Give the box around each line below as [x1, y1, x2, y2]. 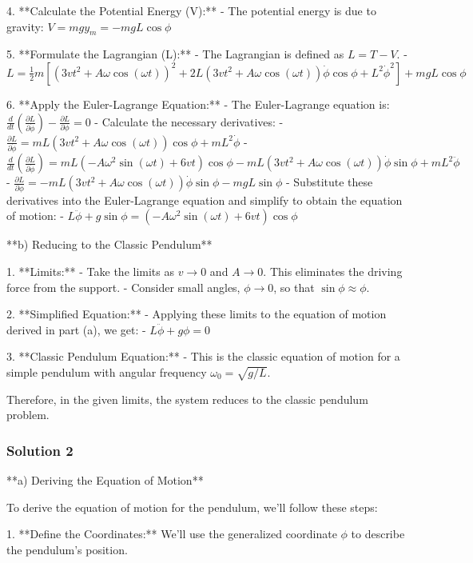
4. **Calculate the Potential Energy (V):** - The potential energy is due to [6, 2, 376, 18]
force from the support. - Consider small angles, [6, 278, 240, 295]
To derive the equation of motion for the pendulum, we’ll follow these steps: [6, 498, 378, 515]
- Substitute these [286, 174, 373, 190]
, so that [273, 278, 315, 295]
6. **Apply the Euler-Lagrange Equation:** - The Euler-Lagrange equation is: [6, 95, 390, 112]
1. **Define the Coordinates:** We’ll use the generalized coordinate [6, 525, 337, 542]
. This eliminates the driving [263, 262, 403, 279]
